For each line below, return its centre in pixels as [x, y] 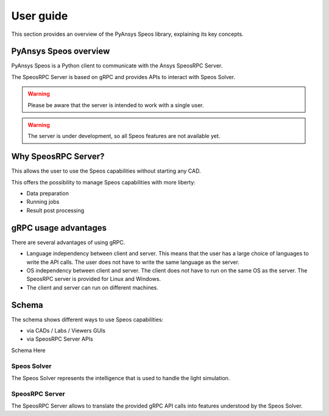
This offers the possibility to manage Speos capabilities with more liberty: [104, 182]
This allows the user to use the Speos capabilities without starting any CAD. [106, 171]
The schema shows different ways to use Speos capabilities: [87, 319]
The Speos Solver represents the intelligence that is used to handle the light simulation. [121, 378]
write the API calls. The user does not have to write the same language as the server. [133, 262]
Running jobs [43, 202]
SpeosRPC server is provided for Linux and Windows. [94, 279]
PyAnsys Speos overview [61, 51]
